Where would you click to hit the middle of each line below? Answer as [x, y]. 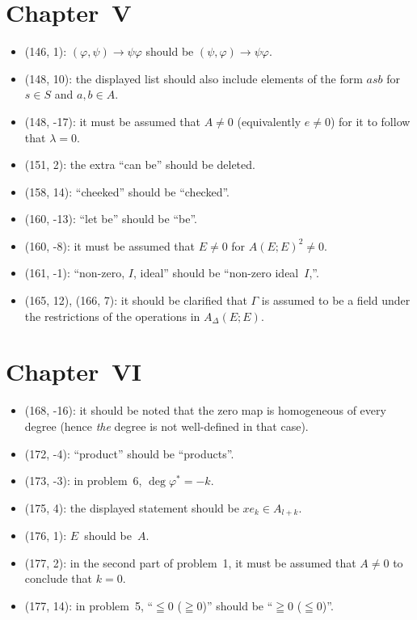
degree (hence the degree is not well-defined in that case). [166, 426]
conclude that [59, 578]
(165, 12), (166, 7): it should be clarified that [136, 300]
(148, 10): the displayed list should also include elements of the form [194, 78]
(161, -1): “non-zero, [75, 273]
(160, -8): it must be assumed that [110, 245]
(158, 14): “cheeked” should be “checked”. [127, 191]
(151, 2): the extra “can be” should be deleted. [140, 164]
